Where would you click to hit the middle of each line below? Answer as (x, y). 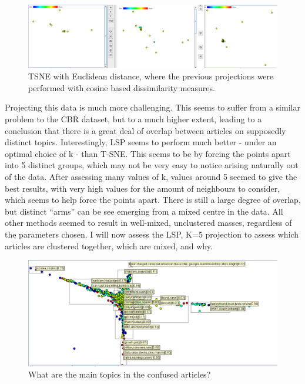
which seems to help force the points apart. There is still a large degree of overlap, (153, 200)
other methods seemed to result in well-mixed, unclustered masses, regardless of (148, 223)
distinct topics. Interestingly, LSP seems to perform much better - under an (141, 142)
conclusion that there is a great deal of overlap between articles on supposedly (145, 130)
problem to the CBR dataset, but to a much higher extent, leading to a (133, 119)
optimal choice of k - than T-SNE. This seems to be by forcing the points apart (148, 153)
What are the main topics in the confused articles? (120, 374)
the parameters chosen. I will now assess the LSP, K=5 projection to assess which (152, 234)
